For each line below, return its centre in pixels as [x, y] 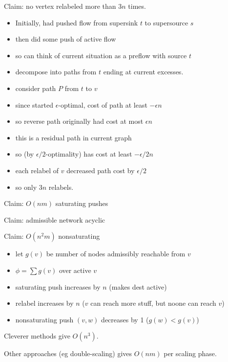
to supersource [166, 22]
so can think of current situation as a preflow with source [101, 55]
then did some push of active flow [66, 39]
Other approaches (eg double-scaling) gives [68, 353]
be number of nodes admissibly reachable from [116, 254]
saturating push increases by [58, 286]
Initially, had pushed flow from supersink [77, 22]
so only [26, 187]
